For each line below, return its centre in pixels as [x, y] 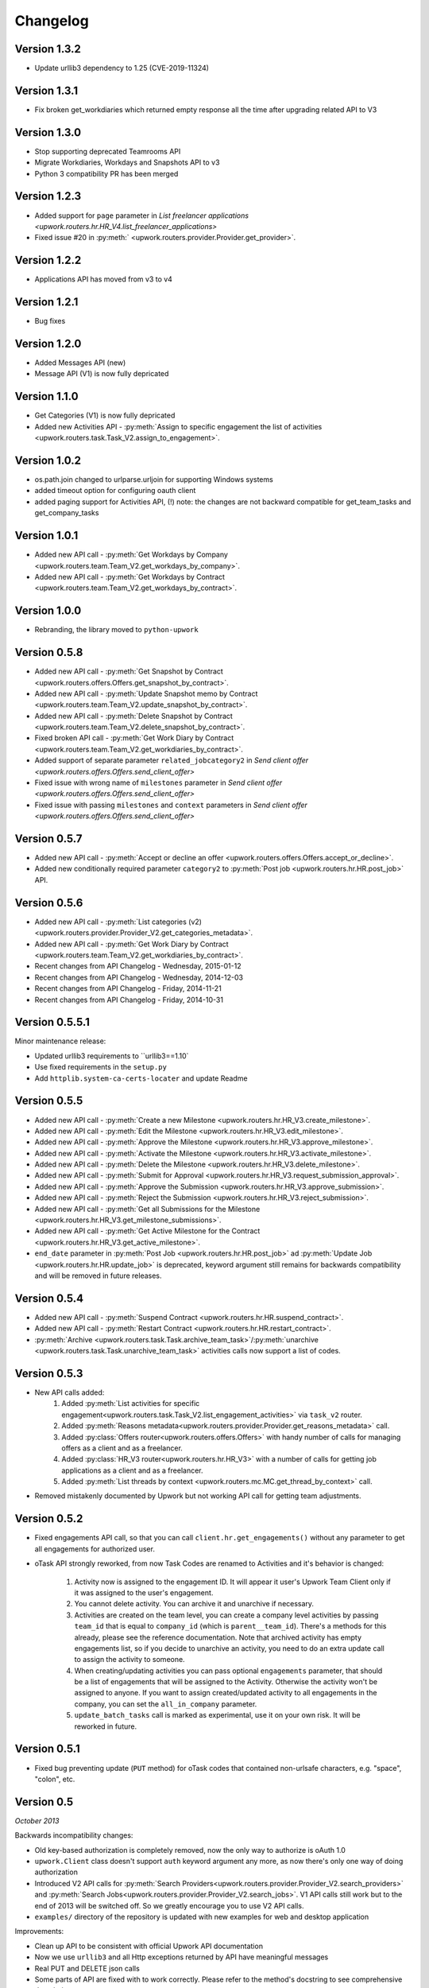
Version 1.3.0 [48, 132]
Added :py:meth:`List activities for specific [131, 1404]
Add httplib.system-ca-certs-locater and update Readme [141, 1078]
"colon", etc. [55, 1779]
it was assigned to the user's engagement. [144, 1592]
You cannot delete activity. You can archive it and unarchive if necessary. [194, 1604]
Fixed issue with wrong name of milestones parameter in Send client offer [158, 782]
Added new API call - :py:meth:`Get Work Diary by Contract [132, 944]
